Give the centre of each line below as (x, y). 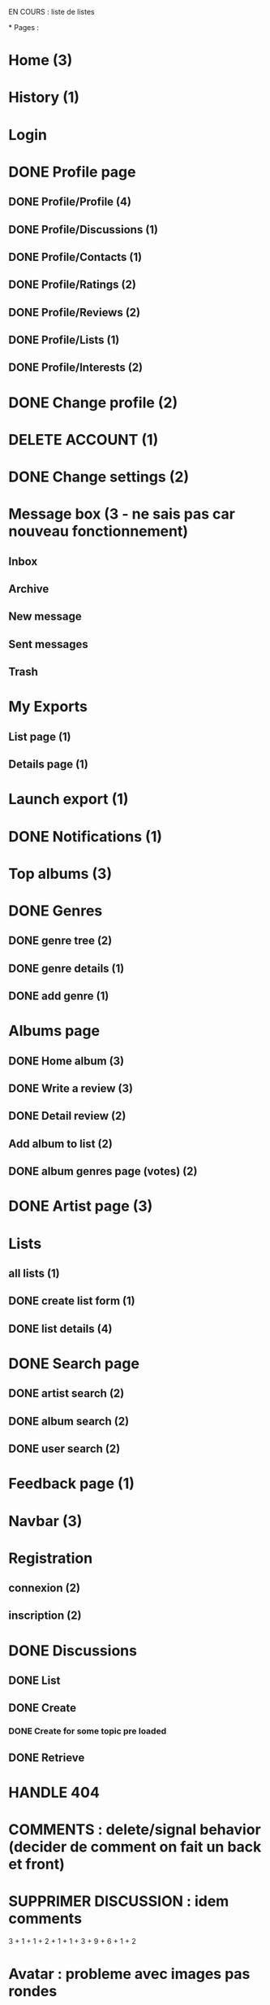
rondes (33, 1992)
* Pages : (24, 27)
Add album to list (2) (61, 1144)
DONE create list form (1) (72, 1301)
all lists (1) (34, 1273)
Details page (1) (49, 765)
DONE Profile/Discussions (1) (84, 230)
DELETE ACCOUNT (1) (84, 439)
